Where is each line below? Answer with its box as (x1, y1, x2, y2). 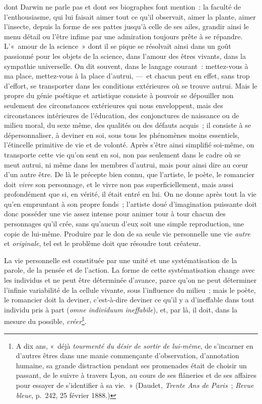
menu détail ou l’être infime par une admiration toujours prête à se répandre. (4, 31, 243, 41)
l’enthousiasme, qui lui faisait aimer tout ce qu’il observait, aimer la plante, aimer (4, 11, 256, 22)
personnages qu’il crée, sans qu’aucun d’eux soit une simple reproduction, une (4, 218, 244, 229)
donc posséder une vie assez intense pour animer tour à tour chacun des (4, 208, 226, 219)
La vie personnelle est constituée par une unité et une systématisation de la (4, 255, 237, 265)
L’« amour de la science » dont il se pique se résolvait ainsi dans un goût (4, 41, 231, 51)
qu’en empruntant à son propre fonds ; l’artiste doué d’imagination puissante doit (4, 198, 257, 209)
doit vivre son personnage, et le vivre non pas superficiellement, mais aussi (4, 179, 234, 189)
